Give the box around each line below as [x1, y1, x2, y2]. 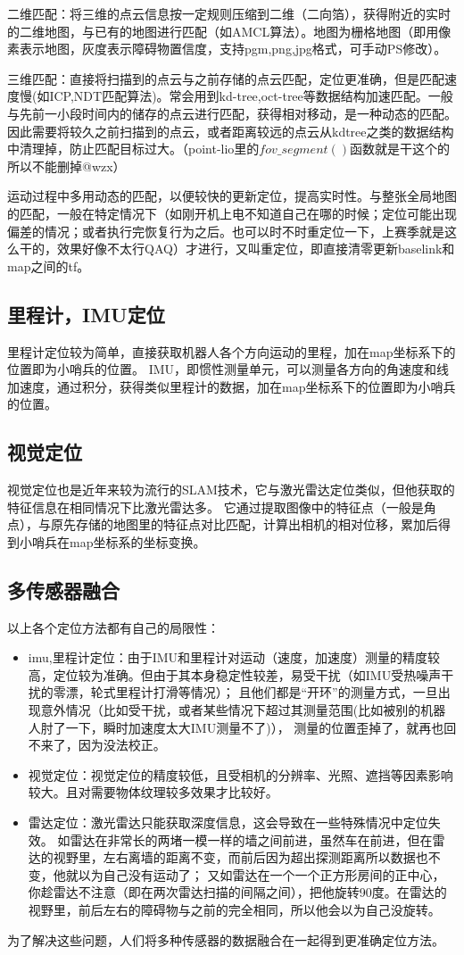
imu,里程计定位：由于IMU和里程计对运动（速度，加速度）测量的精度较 [28, 648, 441, 667]
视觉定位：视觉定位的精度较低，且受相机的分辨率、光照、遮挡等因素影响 [28, 765, 453, 784]
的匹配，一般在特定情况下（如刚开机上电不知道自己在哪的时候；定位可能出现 [7, 203, 457, 222]
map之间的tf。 [7, 256, 90, 275]
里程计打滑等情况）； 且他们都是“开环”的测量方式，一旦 [115, 683, 438, 702]
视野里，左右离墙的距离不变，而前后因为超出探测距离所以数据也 [53, 848, 428, 867]
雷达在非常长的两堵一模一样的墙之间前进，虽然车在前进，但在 [70, 830, 433, 849]
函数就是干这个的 [350, 139, 451, 158]
